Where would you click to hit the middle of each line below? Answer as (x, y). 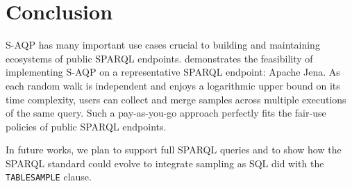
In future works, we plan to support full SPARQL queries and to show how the (174, 150)
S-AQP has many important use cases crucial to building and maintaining (163, 45)
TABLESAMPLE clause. (49, 177)
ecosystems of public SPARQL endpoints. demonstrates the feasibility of (159, 58)
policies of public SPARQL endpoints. (86, 126)
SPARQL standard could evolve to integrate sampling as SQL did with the (165, 163)
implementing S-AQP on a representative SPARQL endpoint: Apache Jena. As (173, 72)
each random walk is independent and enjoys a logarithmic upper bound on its (173, 85)
